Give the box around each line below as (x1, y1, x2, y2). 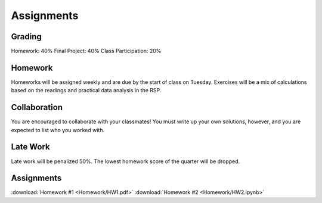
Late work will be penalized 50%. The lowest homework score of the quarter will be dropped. (11, 158, 240, 165)
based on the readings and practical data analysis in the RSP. (11, 87, 162, 94)
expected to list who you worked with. (11, 126, 104, 133)
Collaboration (11, 102, 63, 113)
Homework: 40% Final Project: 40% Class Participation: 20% (11, 48, 162, 55)
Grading (11, 32, 42, 42)
